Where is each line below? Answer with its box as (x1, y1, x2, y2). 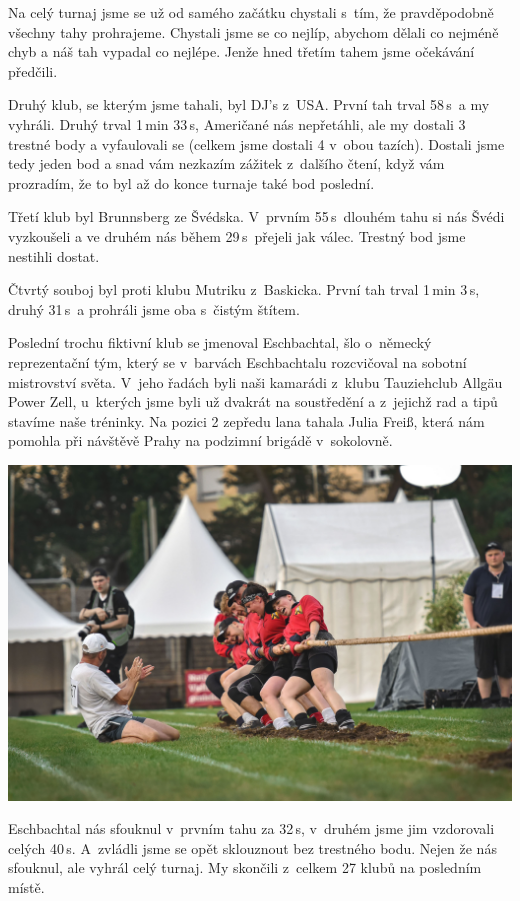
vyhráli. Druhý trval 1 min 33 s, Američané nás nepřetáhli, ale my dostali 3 (8, 113, 466, 134)
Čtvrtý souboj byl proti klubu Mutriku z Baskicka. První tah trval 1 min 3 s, (8, 279, 480, 300)
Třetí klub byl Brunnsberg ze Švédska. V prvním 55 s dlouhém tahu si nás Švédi (8, 206, 505, 227)
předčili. (8, 60, 58, 81)
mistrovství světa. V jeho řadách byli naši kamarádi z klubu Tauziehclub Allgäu (8, 371, 503, 392)
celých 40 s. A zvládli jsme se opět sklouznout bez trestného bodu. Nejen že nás (8, 837, 497, 858)
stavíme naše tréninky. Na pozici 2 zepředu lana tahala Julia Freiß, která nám (8, 410, 485, 431)
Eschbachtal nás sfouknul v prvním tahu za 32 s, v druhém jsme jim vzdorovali (8, 818, 495, 839)
